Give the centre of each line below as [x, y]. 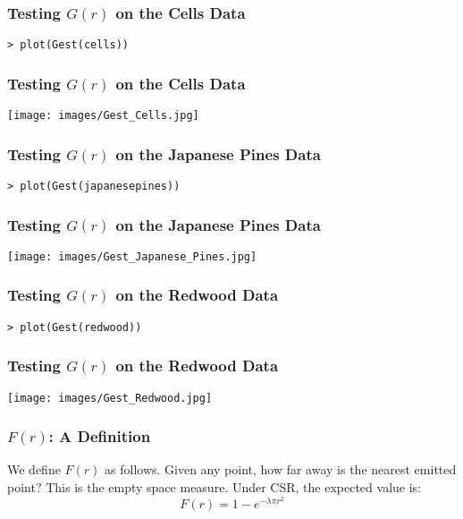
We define [34, 469]
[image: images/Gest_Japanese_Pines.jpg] [132, 256]
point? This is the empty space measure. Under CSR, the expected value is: [214, 487]
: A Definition [100, 436]
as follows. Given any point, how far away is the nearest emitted [281, 469]
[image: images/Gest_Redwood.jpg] [110, 398]
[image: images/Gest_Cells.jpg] [103, 116]
